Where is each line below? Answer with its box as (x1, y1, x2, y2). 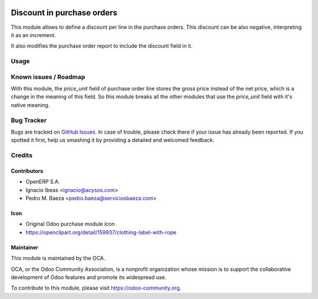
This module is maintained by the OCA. (11, 255, 105, 262)
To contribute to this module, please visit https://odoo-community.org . (11, 284, 182, 291)
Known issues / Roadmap (11, 72, 85, 81)
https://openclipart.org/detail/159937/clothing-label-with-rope (25, 228, 177, 235)
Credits (11, 151, 32, 160)
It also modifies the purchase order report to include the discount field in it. (11, 42, 193, 49)
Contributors (11, 167, 44, 174)
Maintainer (11, 244, 38, 251)
